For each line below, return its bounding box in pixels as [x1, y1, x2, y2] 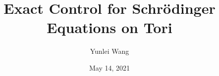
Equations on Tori [47, 17, 172, 38]
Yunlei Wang [90, 46, 129, 56]
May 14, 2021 [89, 62, 130, 73]
